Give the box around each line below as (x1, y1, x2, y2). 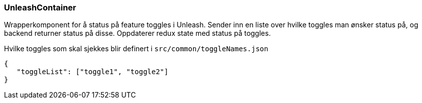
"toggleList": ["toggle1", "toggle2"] (16, 68, 168, 76)
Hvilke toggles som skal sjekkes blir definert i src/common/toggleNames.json (4, 44, 268, 53)
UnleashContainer (4, 2, 76, 12)
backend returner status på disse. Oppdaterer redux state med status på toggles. (4, 29, 271, 38)
